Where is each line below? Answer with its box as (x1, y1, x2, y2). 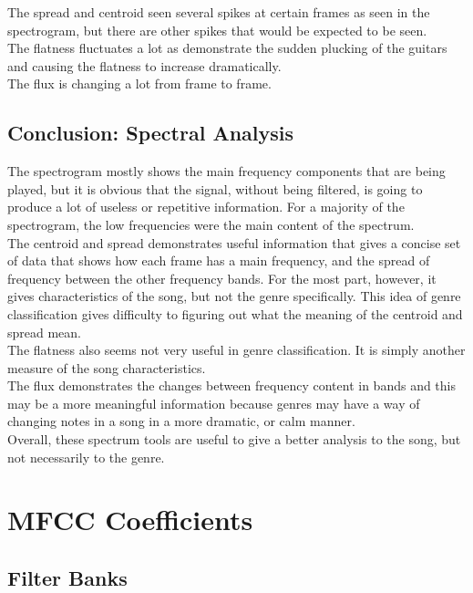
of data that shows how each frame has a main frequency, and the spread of (7, 251, 430, 270)
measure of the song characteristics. (7, 358, 206, 377)
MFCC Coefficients (7, 501, 253, 538)
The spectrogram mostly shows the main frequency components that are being (7, 161, 446, 181)
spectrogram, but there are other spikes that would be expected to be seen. (7, 20, 427, 39)
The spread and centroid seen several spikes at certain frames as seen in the (7, 3, 430, 21)
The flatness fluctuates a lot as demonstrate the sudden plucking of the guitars (7, 38, 447, 57)
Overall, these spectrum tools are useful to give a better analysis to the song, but (7, 430, 461, 449)
